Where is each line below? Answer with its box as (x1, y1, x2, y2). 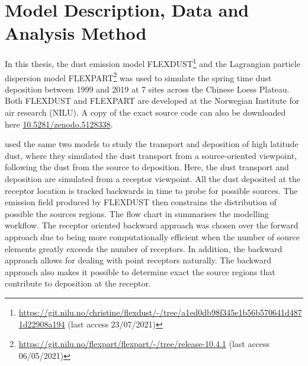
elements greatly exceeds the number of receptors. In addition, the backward (5, 242, 283, 254)
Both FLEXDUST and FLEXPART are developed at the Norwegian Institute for (5, 94, 300, 107)
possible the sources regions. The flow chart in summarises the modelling (5, 207, 269, 219)
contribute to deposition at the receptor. (5, 277, 151, 289)
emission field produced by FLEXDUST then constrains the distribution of (5, 196, 277, 208)
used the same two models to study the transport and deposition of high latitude (5, 138, 299, 150)
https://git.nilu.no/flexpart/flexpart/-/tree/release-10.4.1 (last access (18, 338, 270, 350)
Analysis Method (5, 21, 147, 45)
